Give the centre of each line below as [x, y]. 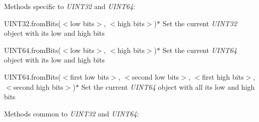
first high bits [223, 76]
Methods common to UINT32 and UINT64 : [72, 113]
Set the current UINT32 [200, 23]
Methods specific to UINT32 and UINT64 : [70, 6]
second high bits [38, 86]
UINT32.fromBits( [33, 23]
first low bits [90, 76]
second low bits [156, 76]
